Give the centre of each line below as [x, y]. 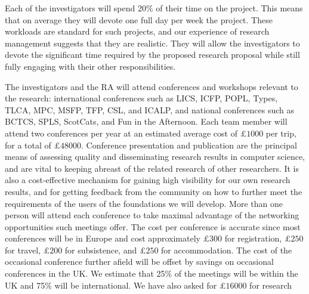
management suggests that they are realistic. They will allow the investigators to [152, 43]
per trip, [281, 133]
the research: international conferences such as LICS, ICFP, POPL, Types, [141, 98]
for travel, [23, 250]
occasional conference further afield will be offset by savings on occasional [139, 261]
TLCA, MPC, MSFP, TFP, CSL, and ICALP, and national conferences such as [150, 109]
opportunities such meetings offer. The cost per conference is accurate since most [153, 226]
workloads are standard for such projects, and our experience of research [137, 31]
